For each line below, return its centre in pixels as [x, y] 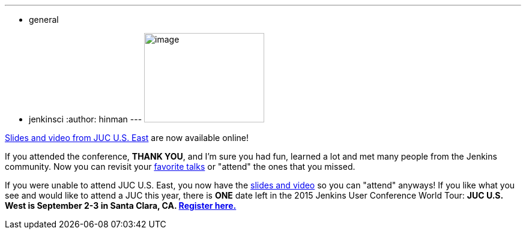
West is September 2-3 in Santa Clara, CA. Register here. [121, 205]
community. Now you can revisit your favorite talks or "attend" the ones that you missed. [180, 166]
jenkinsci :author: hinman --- [86, 119]
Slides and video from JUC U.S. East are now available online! [127, 138]
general [44, 19]
